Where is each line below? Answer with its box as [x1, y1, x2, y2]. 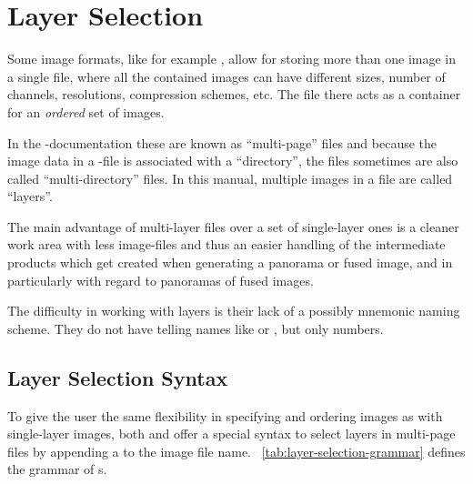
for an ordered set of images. [7, 102, 165, 121]
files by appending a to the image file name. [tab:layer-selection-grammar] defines [7, 441, 466, 460]
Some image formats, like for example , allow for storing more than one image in [7, 49, 457, 68]
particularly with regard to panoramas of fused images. [7, 270, 314, 289]
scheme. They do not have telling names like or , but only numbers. [7, 318, 384, 338]
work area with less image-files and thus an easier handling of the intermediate [7, 235, 446, 254]
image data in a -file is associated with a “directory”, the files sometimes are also [7, 151, 458, 170]
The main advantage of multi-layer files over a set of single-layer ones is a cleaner [7, 217, 459, 236]
